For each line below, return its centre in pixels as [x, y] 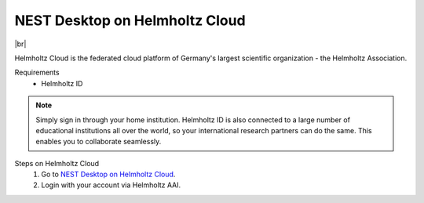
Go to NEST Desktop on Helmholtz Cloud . [108, 174]
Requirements [37, 72]
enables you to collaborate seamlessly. [99, 142]
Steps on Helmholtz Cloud [57, 163]
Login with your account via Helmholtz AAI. [111, 185]
